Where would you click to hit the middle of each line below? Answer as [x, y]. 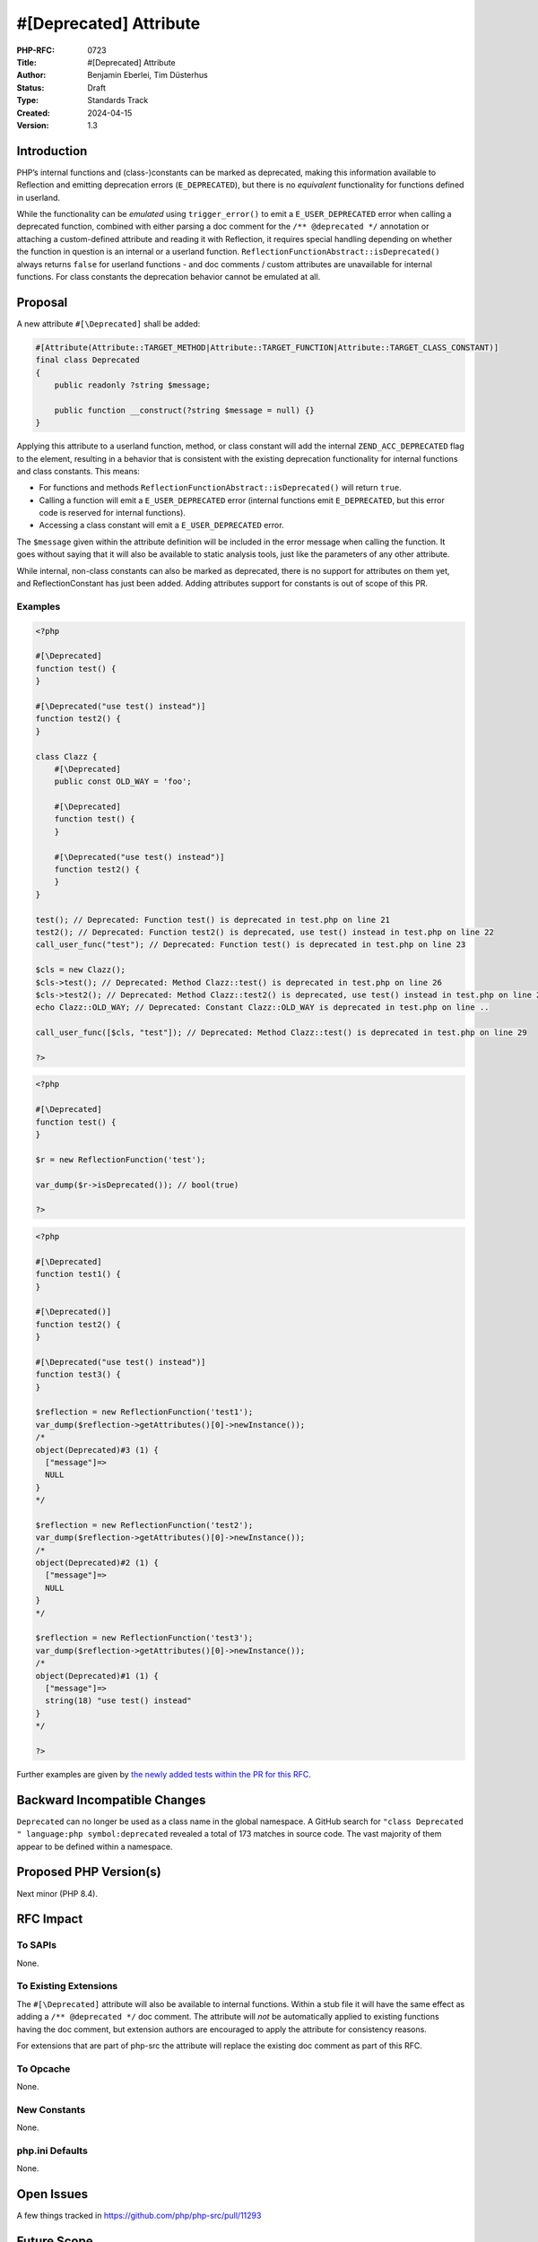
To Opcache [43, 2069]
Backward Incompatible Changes [111, 1799]
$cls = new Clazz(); [80, 970]
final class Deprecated [88, 360]
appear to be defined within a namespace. [95, 1847]
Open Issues [52, 2194]
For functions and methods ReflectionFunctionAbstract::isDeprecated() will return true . [221, 488]
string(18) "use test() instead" [118, 1701]
